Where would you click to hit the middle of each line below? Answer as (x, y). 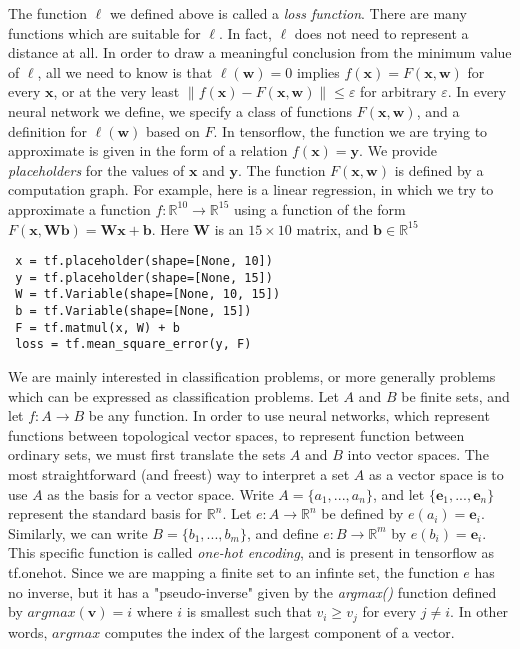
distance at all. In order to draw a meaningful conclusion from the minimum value (260, 52)
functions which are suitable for (104, 32)
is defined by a (439, 169)
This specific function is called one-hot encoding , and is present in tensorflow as (251, 552)
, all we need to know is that (125, 71)
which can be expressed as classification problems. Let (173, 395)
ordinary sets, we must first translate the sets (147, 454)
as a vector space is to (436, 474)
